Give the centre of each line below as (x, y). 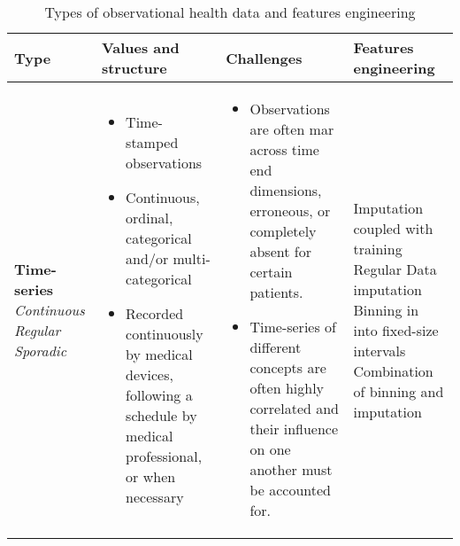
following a (159, 395)
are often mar (292, 129)
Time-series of (293, 327)
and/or (147, 258)
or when (151, 476)
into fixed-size (396, 330)
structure (134, 68)
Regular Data (395, 269)
